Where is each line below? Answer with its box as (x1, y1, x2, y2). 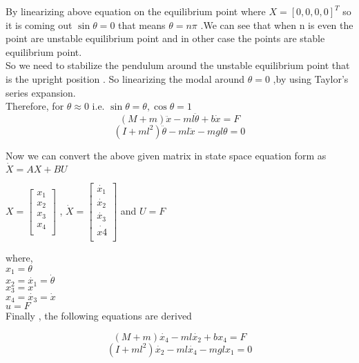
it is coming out (6, 17, 72, 32)
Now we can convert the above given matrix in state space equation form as (6, 148, 327, 162)
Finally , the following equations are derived (6, 308, 192, 323)
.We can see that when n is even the (200, 17, 353, 32)
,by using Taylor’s (273, 71, 349, 86)
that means (118, 17, 166, 32)
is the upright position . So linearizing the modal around (6, 71, 245, 86)
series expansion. (6, 85, 76, 99)
